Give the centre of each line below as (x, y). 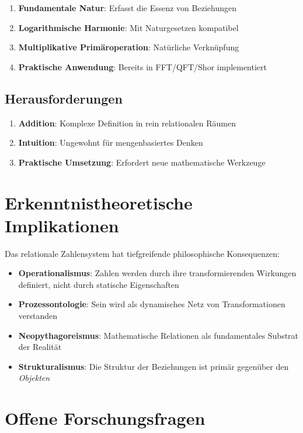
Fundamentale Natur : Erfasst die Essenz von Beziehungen (127, 8)
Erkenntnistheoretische (99, 202)
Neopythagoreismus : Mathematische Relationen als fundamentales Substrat (159, 335)
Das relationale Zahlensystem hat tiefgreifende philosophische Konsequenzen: (142, 253)
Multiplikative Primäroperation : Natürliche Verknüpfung (129, 47)
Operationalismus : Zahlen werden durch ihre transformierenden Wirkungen (157, 273)
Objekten (34, 378)
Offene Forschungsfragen (105, 418)
